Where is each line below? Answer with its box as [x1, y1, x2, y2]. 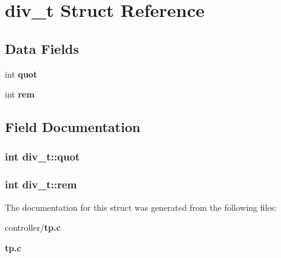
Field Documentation [5, 117, 141, 136]
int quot [5, 67, 38, 80]
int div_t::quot [5, 149, 80, 164]
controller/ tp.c [5, 221, 61, 234]
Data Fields [5, 39, 80, 58]
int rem [5, 88, 35, 101]
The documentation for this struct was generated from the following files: [5, 200, 277, 213]
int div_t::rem [5, 177, 77, 192]
